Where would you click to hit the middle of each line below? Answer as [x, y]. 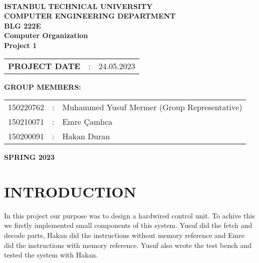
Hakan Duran [86, 136]
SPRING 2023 [29, 157]
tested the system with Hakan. [51, 255]
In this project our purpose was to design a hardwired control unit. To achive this [129, 215]
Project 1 [21, 45]
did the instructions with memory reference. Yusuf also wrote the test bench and [128, 245]
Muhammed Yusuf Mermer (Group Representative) [152, 107]
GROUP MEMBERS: [43, 86]
